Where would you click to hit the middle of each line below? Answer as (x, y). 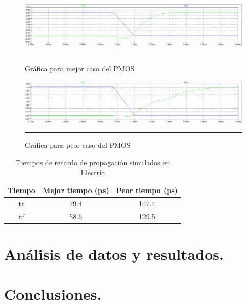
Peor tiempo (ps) (147, 190)
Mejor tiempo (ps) (76, 190)
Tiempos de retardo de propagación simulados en (93, 162)
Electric (93, 172)
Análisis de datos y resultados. (114, 253)
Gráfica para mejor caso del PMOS (80, 68)
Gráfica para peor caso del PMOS (78, 145)
